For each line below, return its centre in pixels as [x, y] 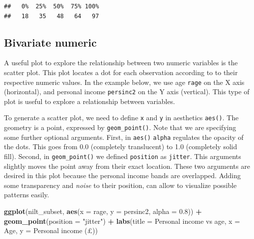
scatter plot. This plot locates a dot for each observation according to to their [121, 72]
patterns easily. [27, 195]
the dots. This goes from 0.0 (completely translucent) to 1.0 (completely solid [121, 146]
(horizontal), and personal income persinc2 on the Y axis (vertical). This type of [127, 92]
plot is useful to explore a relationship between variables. [90, 101]
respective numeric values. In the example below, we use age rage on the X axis [124, 82]
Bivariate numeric [50, 42]
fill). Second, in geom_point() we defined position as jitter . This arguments [123, 156]
